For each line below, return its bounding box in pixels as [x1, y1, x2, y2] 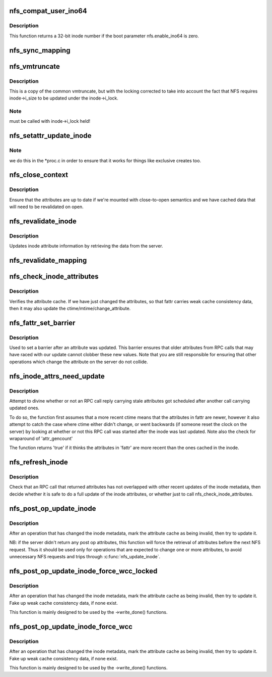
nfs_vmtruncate [9, 62, 60, 71]
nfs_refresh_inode [9, 458, 68, 467]
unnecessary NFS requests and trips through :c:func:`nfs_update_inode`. [9, 554, 161, 560]
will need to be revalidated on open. [9, 204, 84, 210]
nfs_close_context [9, 171, 69, 179]
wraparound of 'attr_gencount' [9, 435, 73, 442]
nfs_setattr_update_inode [9, 131, 92, 140]
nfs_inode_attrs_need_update [9, 372, 105, 380]
